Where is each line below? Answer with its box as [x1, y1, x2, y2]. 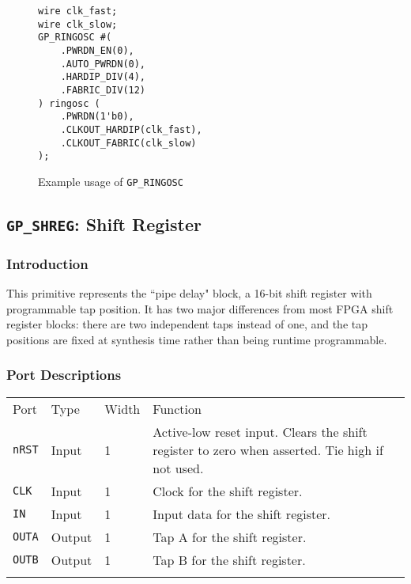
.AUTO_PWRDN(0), [60, 58, 146, 70]
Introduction [6, 253, 89, 273]
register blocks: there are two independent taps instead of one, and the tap [6, 316, 368, 332]
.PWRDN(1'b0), [60, 111, 134, 123]
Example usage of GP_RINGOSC [38, 173, 183, 189]
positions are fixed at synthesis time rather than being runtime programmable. [6, 331, 387, 347]
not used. [153, 458, 204, 477]
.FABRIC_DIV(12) [60, 84, 146, 96]
